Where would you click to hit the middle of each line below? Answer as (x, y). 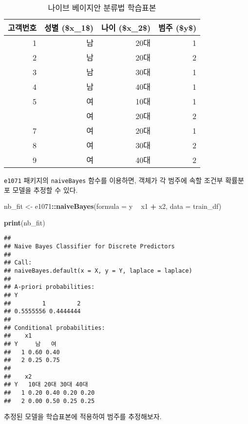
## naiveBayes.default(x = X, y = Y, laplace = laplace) (98, 271)
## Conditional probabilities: (55, 328)
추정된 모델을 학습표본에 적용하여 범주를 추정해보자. (83, 416)
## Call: (18, 263)
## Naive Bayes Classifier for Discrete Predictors (89, 247)
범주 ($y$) (178, 28)
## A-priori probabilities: (49, 287)
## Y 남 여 (30, 344)
